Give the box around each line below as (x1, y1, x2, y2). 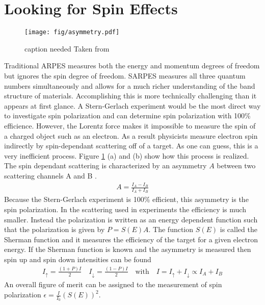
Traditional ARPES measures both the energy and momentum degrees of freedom (4, 60, 260, 71)
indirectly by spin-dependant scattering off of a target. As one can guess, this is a (4, 140, 258, 151)
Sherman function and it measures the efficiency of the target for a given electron (4, 234, 258, 244)
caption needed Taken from (24, 43, 110, 54)
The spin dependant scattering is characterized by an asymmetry (4, 160, 207, 171)
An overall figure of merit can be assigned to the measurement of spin (4, 279, 222, 290)
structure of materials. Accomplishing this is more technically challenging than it (4, 90, 257, 101)
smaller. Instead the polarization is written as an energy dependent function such (4, 214, 258, 224)
